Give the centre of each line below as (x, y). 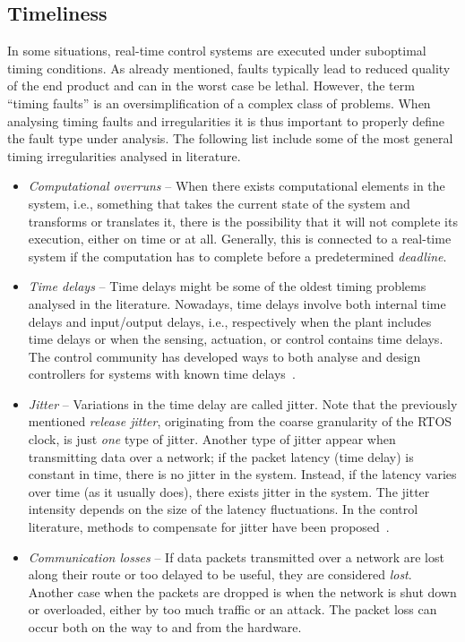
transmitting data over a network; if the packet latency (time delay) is (221, 456)
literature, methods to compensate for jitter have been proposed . (209, 527)
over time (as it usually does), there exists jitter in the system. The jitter (229, 491)
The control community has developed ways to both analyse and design (224, 356)
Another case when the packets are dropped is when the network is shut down (242, 591)
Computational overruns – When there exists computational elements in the (237, 186)
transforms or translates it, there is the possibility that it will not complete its (243, 221)
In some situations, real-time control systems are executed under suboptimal (217, 51)
